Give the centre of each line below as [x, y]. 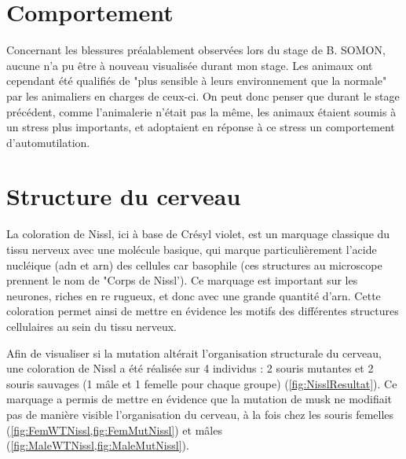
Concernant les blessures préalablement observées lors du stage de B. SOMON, [196, 50]
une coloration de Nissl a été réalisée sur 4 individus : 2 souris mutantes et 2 [190, 368]
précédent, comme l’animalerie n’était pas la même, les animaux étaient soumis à [201, 111]
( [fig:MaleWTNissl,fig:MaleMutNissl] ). [98, 445]
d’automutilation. [48, 142]
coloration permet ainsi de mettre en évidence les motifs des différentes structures [203, 311]
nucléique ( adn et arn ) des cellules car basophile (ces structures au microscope [194, 264]
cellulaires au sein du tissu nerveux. [91, 326]
